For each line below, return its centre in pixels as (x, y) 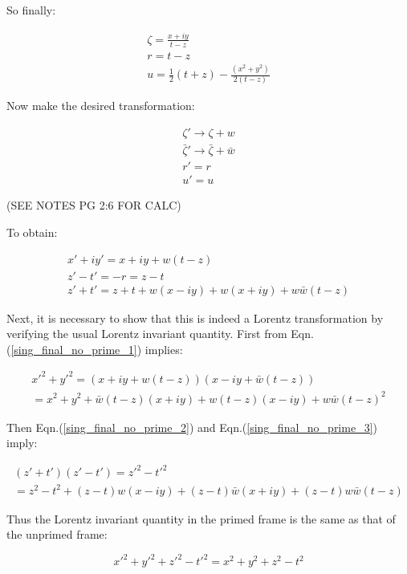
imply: (22, 443)
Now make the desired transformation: (101, 106)
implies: (164, 349)
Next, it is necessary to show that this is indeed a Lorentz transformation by (195, 318)
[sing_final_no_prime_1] (74, 349)
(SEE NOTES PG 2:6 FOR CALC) (94, 205)
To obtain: (32, 232)
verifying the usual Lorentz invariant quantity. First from (147, 334)
